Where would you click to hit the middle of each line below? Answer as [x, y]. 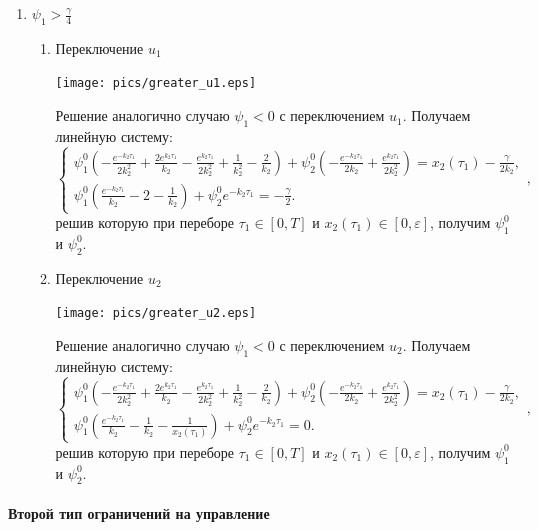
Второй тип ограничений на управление [139, 512]
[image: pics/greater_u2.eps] [156, 313]
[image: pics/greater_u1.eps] [156, 83]
